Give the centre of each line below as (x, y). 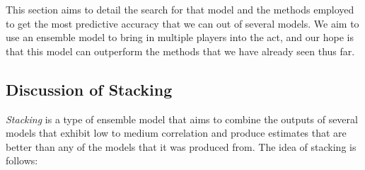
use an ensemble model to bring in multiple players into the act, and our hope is (180, 37)
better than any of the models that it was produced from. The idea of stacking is (181, 146)
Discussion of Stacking (89, 89)
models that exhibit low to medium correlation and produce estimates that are (176, 133)
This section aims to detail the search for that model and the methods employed (180, 9)
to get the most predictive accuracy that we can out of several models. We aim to (182, 23)
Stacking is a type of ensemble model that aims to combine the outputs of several (182, 119)
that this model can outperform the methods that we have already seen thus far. (180, 51)
